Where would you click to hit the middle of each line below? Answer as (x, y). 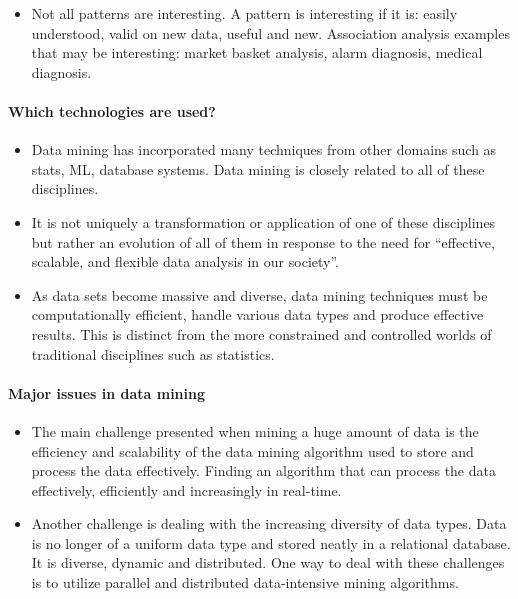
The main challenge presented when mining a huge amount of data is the (255, 430)
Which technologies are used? (112, 110)
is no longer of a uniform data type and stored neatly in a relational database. (271, 542)
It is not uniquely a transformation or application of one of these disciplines (263, 221)
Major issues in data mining (107, 392)
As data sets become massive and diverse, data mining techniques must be (259, 294)
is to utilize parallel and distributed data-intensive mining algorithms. (245, 582)
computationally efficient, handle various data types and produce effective (257, 314)
